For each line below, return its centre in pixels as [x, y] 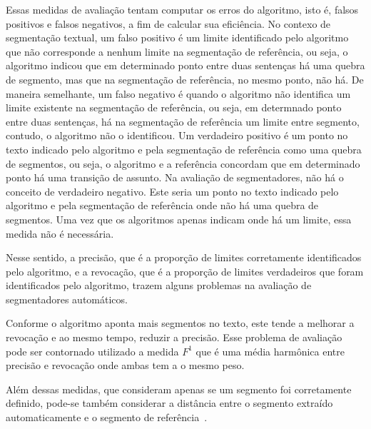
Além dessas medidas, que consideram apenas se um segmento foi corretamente [179, 389]
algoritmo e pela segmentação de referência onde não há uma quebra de [162, 205]
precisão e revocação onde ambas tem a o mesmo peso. [125, 365]
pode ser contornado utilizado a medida [92, 351]
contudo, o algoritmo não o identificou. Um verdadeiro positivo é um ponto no [177, 135]
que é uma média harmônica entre [270, 351]
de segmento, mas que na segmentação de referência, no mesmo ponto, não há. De [185, 79]
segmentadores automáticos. [67, 299]
